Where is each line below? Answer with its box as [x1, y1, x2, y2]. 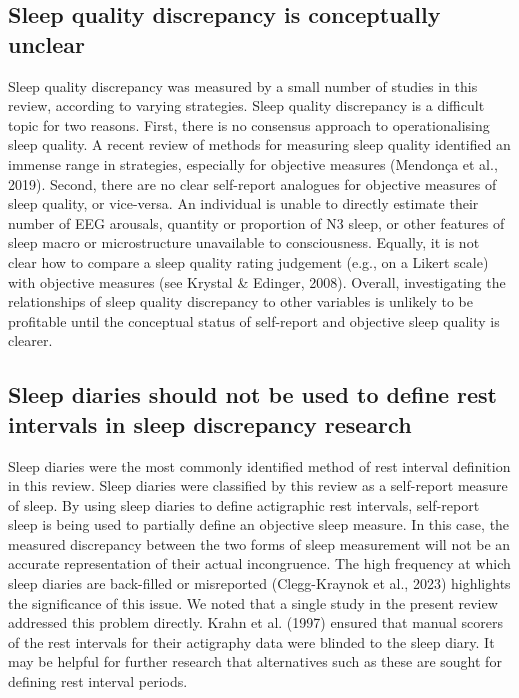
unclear [8, 28, 86, 59]
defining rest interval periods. [8, 671, 188, 692]
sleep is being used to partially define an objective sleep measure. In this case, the [8, 514, 510, 535]
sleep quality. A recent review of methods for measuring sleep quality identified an [8, 134, 511, 155]
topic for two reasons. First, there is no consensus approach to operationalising [8, 114, 490, 135]
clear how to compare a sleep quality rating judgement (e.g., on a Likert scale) [8, 251, 489, 272]
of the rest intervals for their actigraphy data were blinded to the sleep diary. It [8, 631, 495, 652]
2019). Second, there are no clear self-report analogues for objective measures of [8, 173, 497, 194]
